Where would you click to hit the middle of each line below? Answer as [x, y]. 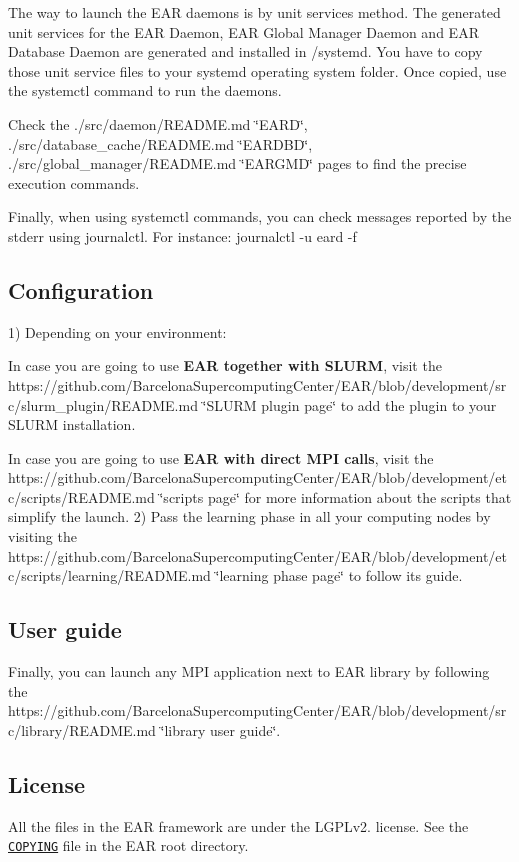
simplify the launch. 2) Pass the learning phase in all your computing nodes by [249, 516]
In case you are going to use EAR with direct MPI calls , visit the [221, 457]
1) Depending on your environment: [117, 331]
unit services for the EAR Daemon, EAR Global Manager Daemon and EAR [243, 31]
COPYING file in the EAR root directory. [128, 845]
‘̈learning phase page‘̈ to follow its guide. [339, 575]
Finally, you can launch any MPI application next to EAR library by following [249, 671]
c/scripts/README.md [81, 496]
